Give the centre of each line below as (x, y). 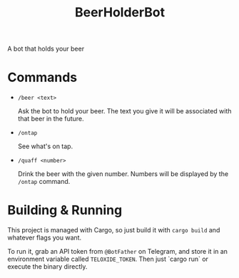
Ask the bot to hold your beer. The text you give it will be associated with (124, 111)
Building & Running (65, 210)
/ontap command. (44, 182)
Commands (42, 77)
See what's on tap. (45, 146)
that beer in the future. (51, 119)
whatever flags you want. (45, 238)
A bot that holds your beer (46, 49)
